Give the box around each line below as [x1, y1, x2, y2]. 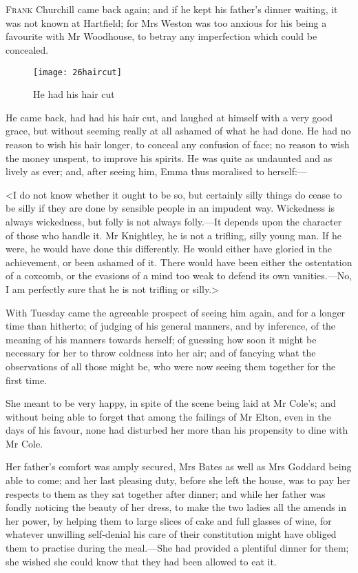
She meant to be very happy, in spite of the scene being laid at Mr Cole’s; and [6, 396, 336, 410]
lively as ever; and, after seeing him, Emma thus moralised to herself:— [6, 164, 307, 179]
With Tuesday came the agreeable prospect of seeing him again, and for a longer [6, 305, 346, 319]
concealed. [6, 42, 49, 57]
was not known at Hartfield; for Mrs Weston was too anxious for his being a [6, 15, 327, 30]
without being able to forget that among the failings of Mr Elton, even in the [6, 409, 331, 423]
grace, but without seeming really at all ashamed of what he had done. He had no [6, 123, 351, 138]
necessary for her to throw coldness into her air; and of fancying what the [6, 345, 316, 360]
